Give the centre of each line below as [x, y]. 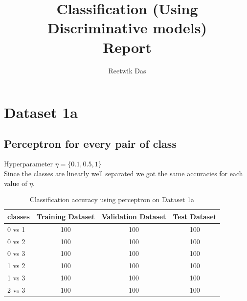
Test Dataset [195, 216]
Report [127, 47]
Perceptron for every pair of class [90, 143]
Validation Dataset [134, 216]
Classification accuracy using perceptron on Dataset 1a [112, 199]
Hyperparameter [29, 164]
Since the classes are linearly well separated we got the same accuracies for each [123, 174]
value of [16, 183]
